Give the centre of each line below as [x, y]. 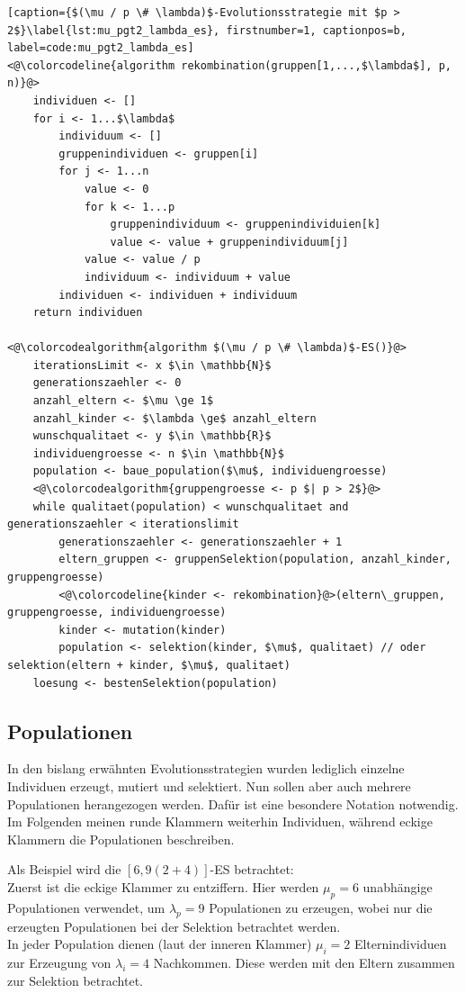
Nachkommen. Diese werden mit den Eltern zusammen [304, 962]
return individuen [88, 313]
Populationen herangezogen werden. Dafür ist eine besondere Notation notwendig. [233, 803]
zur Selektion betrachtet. [75, 980]
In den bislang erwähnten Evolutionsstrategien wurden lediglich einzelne [206, 768]
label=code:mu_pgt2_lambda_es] [101, 48]
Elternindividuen [400, 944]
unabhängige [398, 886]
